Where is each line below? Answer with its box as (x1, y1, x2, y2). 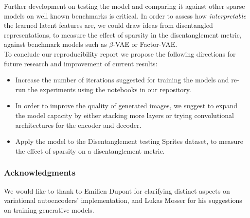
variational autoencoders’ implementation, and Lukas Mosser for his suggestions (4, 195, 242, 205)
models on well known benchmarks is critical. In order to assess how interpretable (4, 10, 247, 20)
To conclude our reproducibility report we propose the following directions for (4, 48, 236, 59)
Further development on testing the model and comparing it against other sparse (4, 1, 245, 11)
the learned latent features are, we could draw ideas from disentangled (4, 20, 213, 30)
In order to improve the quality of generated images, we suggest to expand (15, 100, 237, 111)
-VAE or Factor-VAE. (113, 39, 178, 49)
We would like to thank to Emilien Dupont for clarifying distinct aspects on (4, 185, 230, 196)
